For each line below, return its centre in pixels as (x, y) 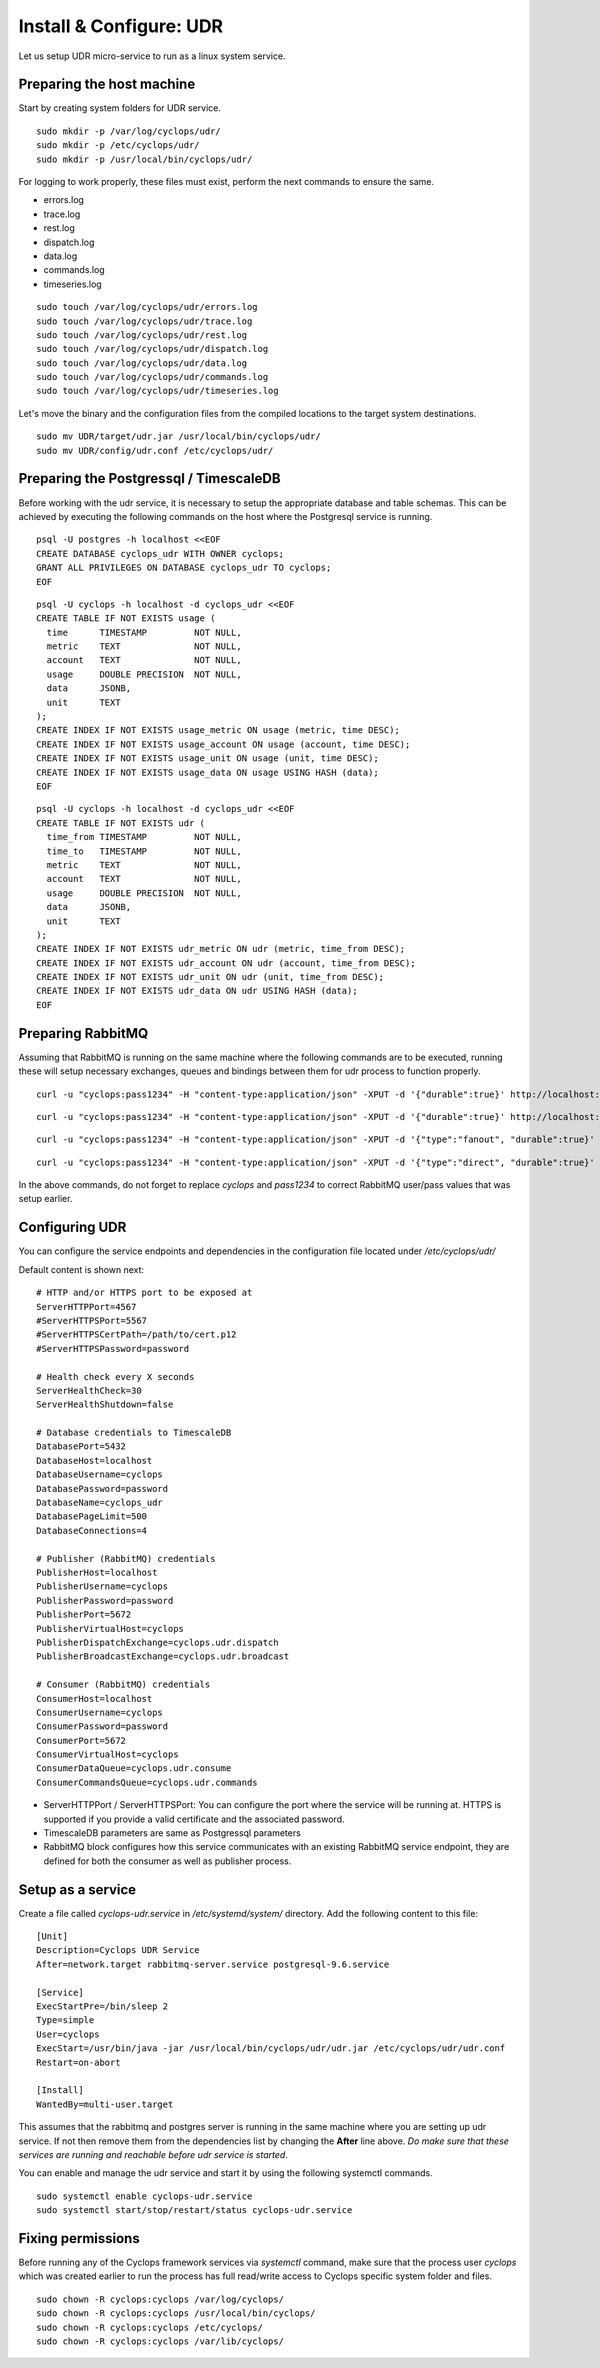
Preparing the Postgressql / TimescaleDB (149, 478)
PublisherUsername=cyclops (102, 1586)
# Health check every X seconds (115, 1376)
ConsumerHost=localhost (94, 1698)
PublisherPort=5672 (84, 1614)
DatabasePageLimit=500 (92, 1516)
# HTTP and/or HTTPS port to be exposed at (144, 1293)
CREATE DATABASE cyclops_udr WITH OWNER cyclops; (160, 553)
